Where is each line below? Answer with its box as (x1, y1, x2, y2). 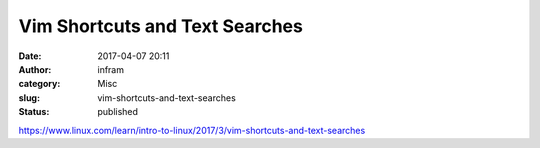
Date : (18, 50, 42, 62)
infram (97, 63, 125, 75)
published (97, 106, 139, 118)
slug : (18, 91, 40, 104)
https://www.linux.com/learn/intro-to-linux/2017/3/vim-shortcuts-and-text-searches (18, 124, 366, 136)
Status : (18, 106, 50, 118)
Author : (18, 63, 52, 75)
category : (18, 78, 61, 90)
